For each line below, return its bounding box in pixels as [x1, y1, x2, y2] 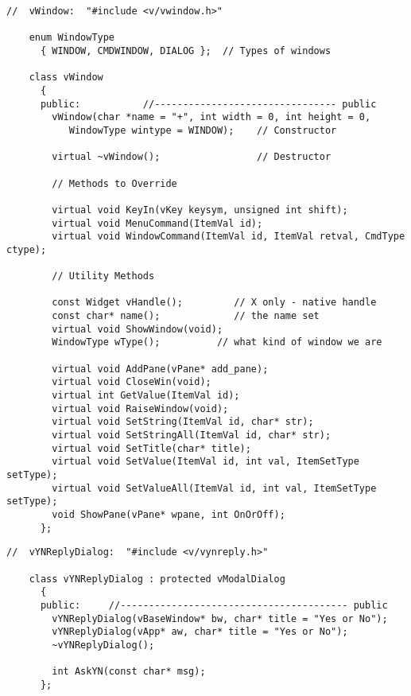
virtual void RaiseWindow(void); [52, 402, 229, 414]
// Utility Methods [52, 270, 155, 282]
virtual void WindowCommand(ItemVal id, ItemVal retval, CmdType [52, 231, 405, 243]
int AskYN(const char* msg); [52, 666, 206, 678]
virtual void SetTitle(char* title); [52, 442, 251, 454]
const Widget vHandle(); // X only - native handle [52, 297, 377, 309]
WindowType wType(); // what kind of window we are [52, 336, 382, 348]
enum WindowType [29, 32, 115, 44]
